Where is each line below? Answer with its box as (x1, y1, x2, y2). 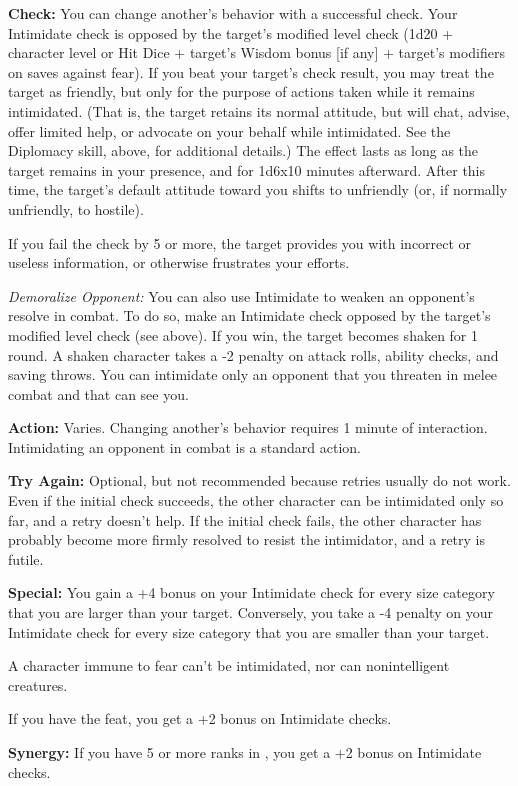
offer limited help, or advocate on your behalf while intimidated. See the (8, 120, 451, 141)
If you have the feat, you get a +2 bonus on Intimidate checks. (8, 708, 392, 729)
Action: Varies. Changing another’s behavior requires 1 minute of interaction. (8, 417, 488, 438)
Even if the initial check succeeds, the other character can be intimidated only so (8, 490, 504, 511)
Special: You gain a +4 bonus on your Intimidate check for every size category (8, 582, 495, 603)
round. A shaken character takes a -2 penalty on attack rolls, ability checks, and (8, 344, 499, 365)
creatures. (8, 674, 68, 695)
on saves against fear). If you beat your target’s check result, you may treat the (8, 61, 494, 82)
